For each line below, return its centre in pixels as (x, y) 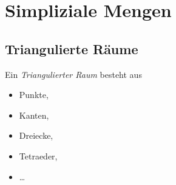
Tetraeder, (38, 155)
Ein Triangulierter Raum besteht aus (73, 74)
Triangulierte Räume (72, 48)
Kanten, (34, 115)
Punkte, (34, 95)
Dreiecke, (36, 135)
